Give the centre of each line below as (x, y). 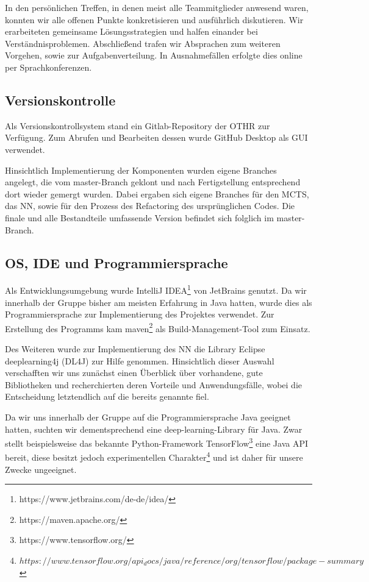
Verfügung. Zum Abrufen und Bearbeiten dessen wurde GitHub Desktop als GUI (156, 137)
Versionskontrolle (60, 100)
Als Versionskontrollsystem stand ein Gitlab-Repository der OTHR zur (138, 125)
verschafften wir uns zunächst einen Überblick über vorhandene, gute (134, 373)
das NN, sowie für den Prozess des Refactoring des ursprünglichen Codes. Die (150, 206)
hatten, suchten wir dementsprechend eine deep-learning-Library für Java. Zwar (154, 429)
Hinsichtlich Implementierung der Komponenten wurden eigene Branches (141, 170)
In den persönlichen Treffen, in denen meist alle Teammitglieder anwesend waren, (157, 7)
